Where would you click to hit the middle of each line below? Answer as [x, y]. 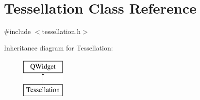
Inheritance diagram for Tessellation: [58, 47]
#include [17, 31]
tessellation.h [61, 31]
